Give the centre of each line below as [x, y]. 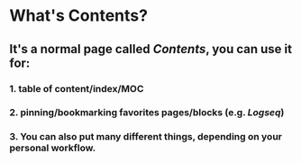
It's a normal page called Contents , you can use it [151, 49]
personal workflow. [53, 148]
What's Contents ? [79, 16]
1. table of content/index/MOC [77, 88]
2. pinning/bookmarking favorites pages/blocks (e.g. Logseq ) [147, 113]
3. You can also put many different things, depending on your [146, 137]
